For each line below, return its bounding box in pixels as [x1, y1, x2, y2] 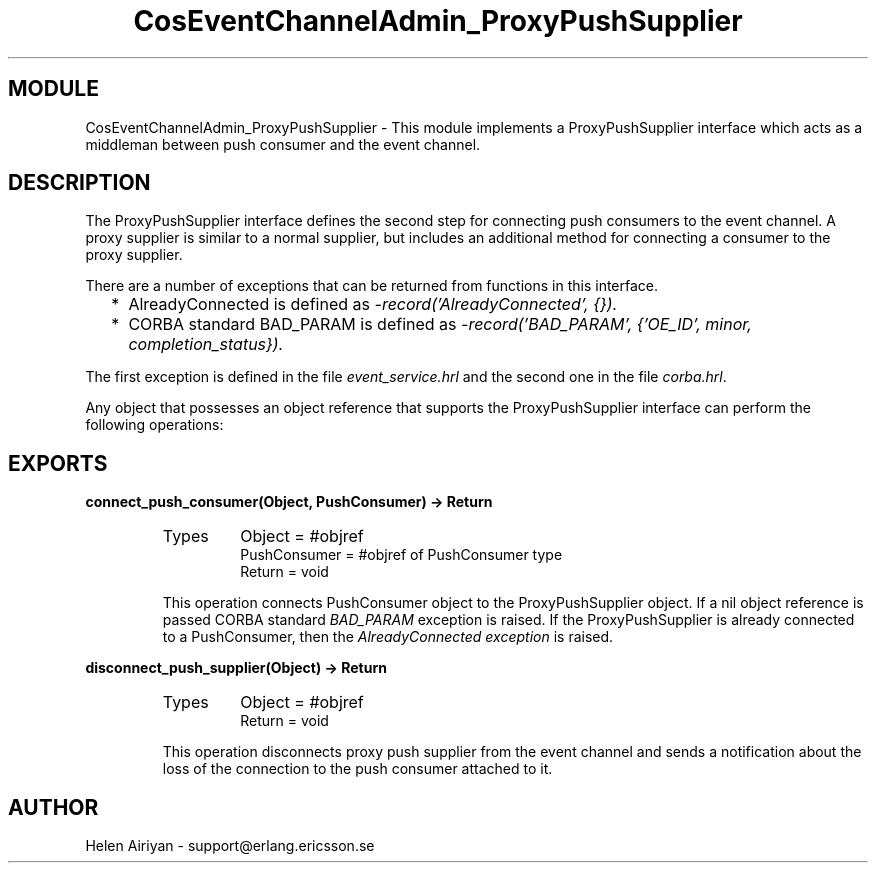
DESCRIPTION [8, 170, 151, 196]
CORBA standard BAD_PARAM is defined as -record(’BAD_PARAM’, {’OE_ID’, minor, [128, 314, 752, 335]
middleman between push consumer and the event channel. [85, 135, 481, 153]
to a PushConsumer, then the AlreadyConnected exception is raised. [162, 628, 614, 646]
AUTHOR [8, 794, 99, 820]
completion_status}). [128, 334, 284, 355]
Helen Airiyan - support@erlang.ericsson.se [85, 837, 375, 855]
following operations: [85, 416, 224, 434]
